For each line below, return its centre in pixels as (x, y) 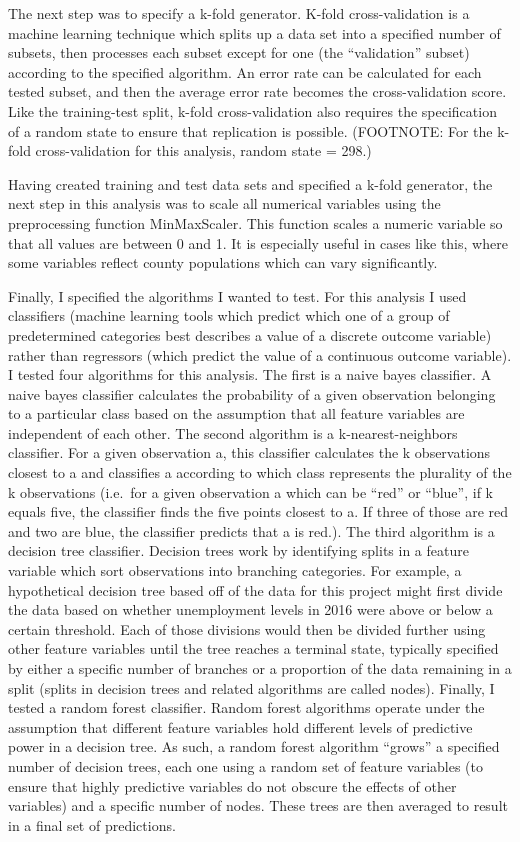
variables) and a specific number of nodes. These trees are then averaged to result (258, 805)
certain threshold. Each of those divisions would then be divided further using (247, 628)
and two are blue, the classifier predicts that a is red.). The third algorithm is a (251, 530)
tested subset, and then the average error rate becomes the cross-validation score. (257, 91)
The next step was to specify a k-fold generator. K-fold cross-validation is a (239, 13)
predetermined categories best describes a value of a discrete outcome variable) (250, 334)
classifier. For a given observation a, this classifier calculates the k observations (249, 452)
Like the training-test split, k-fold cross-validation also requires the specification (252, 110)
